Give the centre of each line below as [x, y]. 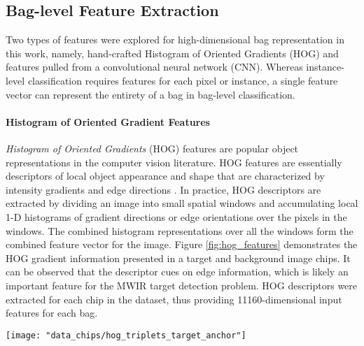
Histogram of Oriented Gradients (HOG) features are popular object [152, 148]
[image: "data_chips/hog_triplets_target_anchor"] [126, 335]
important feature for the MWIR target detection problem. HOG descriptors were [182, 285]
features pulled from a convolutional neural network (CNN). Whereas [154, 67]
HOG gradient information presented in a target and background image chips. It [178, 258]
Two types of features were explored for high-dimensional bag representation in [175, 39]
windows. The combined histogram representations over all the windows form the [180, 230]
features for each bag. [52, 313]
